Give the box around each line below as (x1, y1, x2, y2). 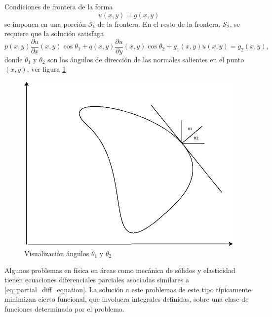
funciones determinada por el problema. (4, 303, 124, 314)
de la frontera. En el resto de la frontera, (97, 18, 221, 29)
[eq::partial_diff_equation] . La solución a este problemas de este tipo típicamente (4, 284, 251, 294)
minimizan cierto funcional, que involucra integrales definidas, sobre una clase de (4, 294, 249, 304)
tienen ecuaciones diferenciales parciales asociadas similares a (4, 274, 189, 285)
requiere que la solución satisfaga (4, 28, 104, 39)
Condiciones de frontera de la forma (4, 1, 113, 11)
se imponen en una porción (4, 18, 86, 29)
